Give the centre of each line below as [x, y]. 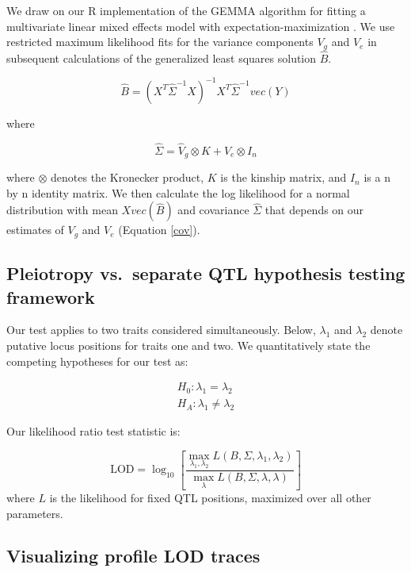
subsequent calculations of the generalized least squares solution [162, 58]
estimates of [35, 230]
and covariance [213, 210]
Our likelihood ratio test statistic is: [93, 431]
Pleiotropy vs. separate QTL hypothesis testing [206, 273]
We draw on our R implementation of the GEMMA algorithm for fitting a [186, 10]
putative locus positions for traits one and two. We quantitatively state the [188, 346]
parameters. [35, 513]
